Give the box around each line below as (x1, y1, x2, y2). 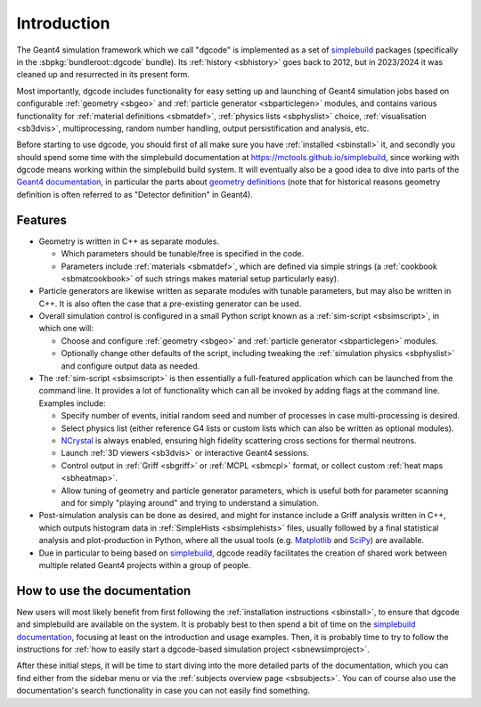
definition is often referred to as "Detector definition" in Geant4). (16, 189, 254, 199)
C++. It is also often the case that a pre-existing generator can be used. (38, 298, 302, 309)
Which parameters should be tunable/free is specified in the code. (61, 248, 305, 259)
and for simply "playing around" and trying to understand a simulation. (61, 497, 320, 508)
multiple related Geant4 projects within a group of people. (38, 559, 251, 570)
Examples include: (38, 397, 106, 409)
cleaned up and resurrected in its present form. (16, 69, 191, 80)
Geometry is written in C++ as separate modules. (38, 236, 220, 247)
